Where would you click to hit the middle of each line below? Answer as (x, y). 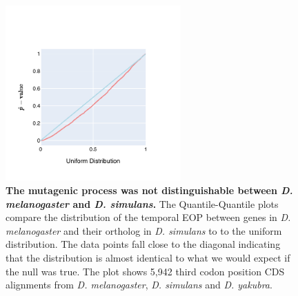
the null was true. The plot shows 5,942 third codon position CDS (145, 271)
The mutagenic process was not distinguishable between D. (149, 190)
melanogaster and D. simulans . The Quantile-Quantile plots (142, 203)
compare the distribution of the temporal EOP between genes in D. (148, 217)
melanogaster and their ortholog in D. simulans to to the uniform (144, 230)
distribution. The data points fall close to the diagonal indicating (143, 244)
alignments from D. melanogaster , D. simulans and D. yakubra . (139, 285)
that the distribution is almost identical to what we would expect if (148, 257)
